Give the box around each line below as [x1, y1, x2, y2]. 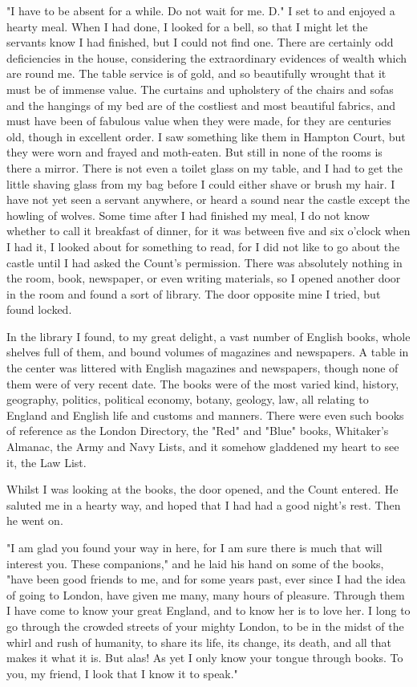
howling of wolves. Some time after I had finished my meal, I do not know [6, 206, 370, 223]
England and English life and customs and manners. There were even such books [6, 406, 404, 423]
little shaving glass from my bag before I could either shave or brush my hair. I [6, 175, 395, 192]
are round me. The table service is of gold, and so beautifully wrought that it [6, 65, 387, 82]
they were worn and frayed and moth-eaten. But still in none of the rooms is [6, 144, 383, 161]
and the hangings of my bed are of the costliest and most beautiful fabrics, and [6, 96, 396, 113]
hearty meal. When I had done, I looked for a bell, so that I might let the [6, 18, 368, 35]
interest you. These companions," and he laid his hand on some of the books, [6, 555, 384, 571]
